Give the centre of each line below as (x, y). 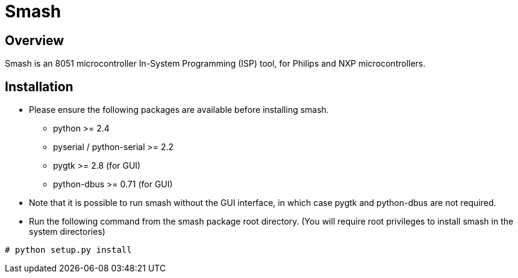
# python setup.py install (68, 250)
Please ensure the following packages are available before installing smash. (179, 110)
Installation (39, 86)
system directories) (67, 232)
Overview (35, 40)
